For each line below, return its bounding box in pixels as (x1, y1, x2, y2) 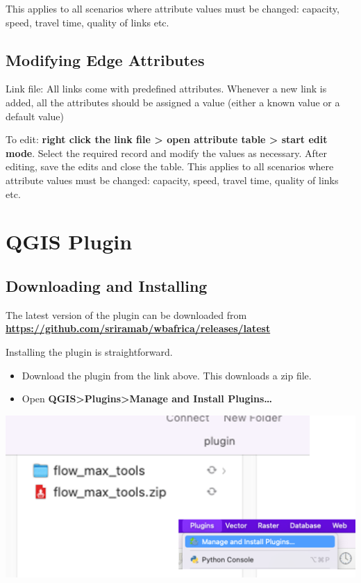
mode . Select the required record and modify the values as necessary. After (6, 145, 328, 160)
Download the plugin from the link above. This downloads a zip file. (22, 368, 312, 382)
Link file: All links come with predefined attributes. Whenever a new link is (6, 81, 327, 96)
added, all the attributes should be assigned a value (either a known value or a (6, 95, 340, 109)
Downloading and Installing (6, 274, 208, 296)
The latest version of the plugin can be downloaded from (6, 307, 247, 322)
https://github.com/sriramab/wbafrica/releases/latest (6, 321, 271, 336)
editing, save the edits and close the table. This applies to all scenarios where (6, 159, 334, 174)
